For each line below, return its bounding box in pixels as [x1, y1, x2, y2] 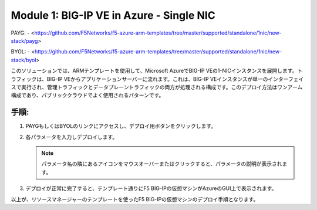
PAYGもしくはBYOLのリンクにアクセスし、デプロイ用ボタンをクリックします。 [25, 123, 217, 130]
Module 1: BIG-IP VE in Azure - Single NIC [11, 9, 215, 22]
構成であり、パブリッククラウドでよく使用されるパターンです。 [11, 92, 164, 99]
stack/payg [11, 37, 38, 44]
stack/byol [11, 56, 36, 63]
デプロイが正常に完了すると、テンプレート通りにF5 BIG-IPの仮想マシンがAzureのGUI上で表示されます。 [25, 185, 277, 192]
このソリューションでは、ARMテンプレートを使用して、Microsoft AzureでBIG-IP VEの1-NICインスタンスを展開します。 [11, 67, 298, 74]
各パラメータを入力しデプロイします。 [25, 133, 118, 140]
